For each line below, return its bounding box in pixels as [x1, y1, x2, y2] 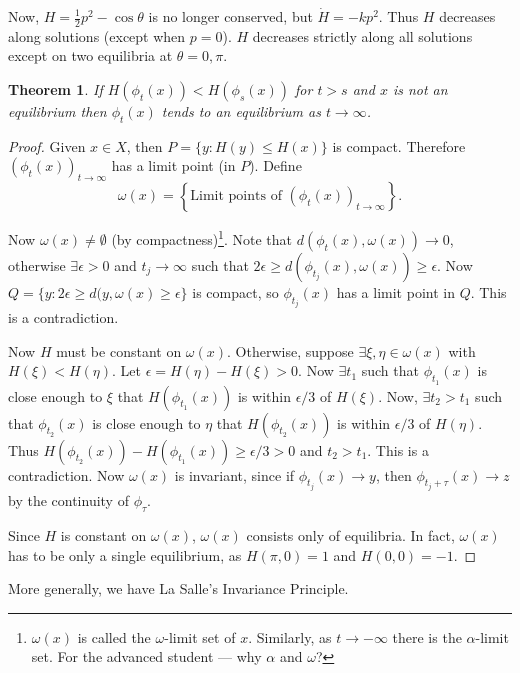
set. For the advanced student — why [31, 646, 262, 667]
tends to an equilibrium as [161, 101, 321, 122]
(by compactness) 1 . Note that [111, 226, 293, 249]
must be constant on [56, 340, 182, 361]
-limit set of [164, 626, 236, 647]
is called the [77, 626, 151, 647]
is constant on [60, 524, 147, 545]
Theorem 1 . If [8, 79, 103, 100]
